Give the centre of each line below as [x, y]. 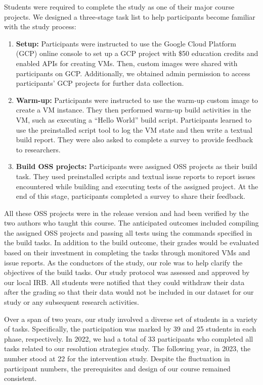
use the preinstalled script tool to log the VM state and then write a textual [134, 129]
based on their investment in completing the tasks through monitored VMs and [127, 253]
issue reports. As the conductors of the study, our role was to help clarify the [123, 262]
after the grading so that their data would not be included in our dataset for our [129, 292]
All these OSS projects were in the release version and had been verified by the [126, 213]
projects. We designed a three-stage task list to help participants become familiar [130, 16]
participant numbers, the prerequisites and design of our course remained [117, 368]
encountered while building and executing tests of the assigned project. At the [137, 186]
